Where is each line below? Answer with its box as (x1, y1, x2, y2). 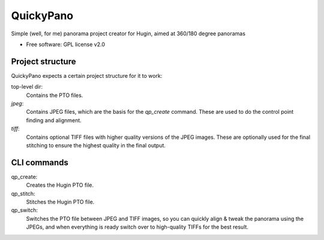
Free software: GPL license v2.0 (26, 41, 105, 48)
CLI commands (11, 157, 69, 168)
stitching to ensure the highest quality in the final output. (26, 141, 166, 149)
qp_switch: (11, 206, 38, 214)
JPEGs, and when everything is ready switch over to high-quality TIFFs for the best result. (26, 223, 249, 230)
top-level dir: (11, 83, 43, 90)
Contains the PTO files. (26, 92, 83, 99)
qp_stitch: (11, 190, 35, 197)
